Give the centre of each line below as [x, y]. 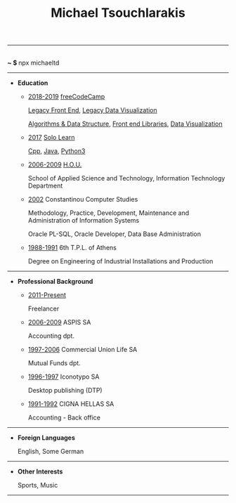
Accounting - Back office [64, 418]
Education [33, 83]
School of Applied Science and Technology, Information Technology [126, 178]
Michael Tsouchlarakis [118, 13]
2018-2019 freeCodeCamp [66, 97]
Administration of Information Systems [84, 221]
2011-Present [47, 295]
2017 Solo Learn [51, 138]
